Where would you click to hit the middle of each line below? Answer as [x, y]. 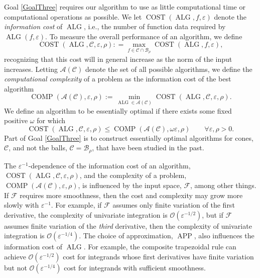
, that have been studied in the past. [148, 148]
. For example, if [76, 205]
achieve [15, 256]
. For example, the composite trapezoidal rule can [160, 247]
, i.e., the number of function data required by [155, 26]
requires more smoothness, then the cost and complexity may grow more [131, 195]
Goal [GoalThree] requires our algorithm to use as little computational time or [125, 7]
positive [16, 120]
